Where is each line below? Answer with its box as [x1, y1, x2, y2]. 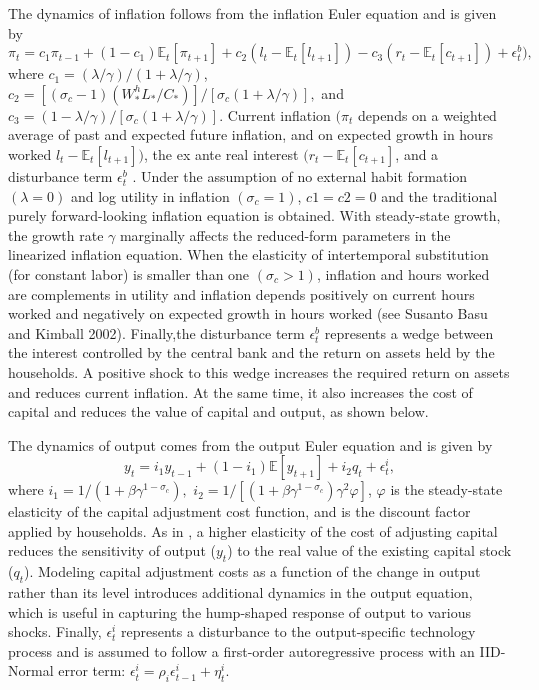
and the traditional [381, 185, 498, 206]
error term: [58, 660, 126, 681]
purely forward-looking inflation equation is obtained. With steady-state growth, [8, 205, 501, 226]
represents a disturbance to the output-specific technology [121, 621, 476, 642]
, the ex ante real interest [144, 143, 299, 164]
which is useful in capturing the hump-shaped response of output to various [8, 601, 472, 622]
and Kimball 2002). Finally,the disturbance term [8, 322, 305, 343]
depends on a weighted [357, 104, 497, 125]
